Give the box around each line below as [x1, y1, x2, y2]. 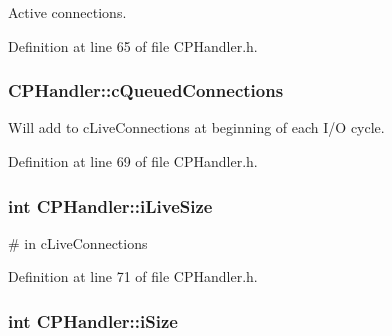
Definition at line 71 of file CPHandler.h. [8, 266, 258, 287]
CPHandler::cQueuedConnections [8, 78, 284, 103]
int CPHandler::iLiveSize [8, 193, 213, 218]
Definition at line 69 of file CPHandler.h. [8, 151, 258, 171]
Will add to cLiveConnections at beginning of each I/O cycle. [8, 117, 385, 138]
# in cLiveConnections [8, 232, 148, 253]
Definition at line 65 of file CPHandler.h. [8, 35, 258, 56]
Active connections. [8, 2, 127, 22]
